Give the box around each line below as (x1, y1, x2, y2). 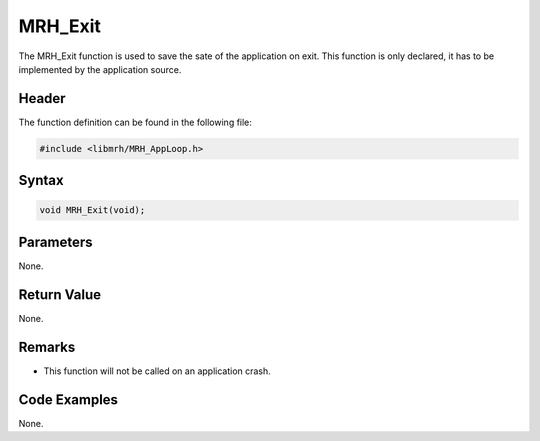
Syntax (18, 172, 64, 189)
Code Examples (18, 391, 119, 408)
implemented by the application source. (18, 63, 182, 75)
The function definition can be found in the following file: (18, 116, 252, 128)
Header (18, 90, 66, 107)
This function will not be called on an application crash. (43, 365, 272, 377)
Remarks (18, 338, 76, 355)
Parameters (18, 233, 93, 250)
